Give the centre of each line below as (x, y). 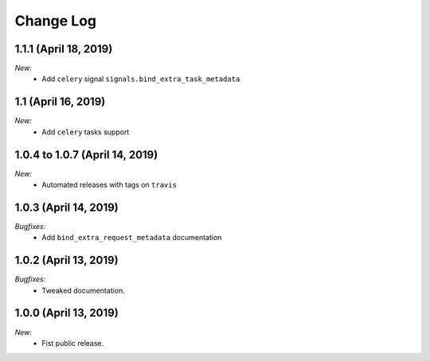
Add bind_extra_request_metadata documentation (132, 238)
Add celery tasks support (86, 132)
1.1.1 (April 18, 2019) (64, 49)
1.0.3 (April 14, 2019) (66, 207)
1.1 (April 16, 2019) (60, 102)
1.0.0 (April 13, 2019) (66, 313)
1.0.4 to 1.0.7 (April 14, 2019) (86, 155)
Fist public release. (73, 343)
